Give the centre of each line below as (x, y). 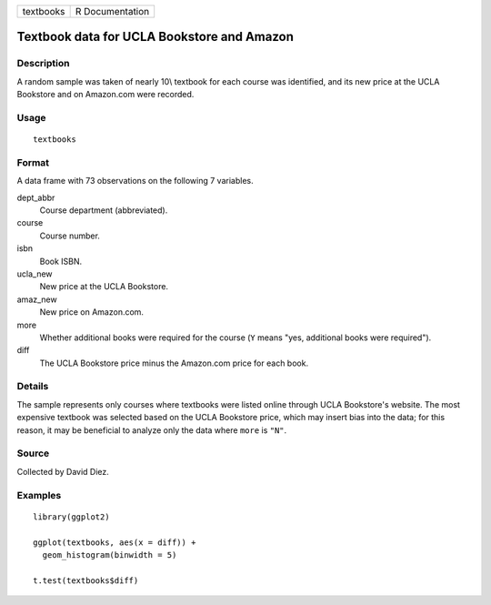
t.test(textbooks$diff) (86, 580)
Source (33, 453)
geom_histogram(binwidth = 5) (110, 555)
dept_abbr (36, 197)
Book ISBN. (61, 261)
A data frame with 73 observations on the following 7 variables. (135, 181)
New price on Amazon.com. (92, 312)
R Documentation (112, 11)
